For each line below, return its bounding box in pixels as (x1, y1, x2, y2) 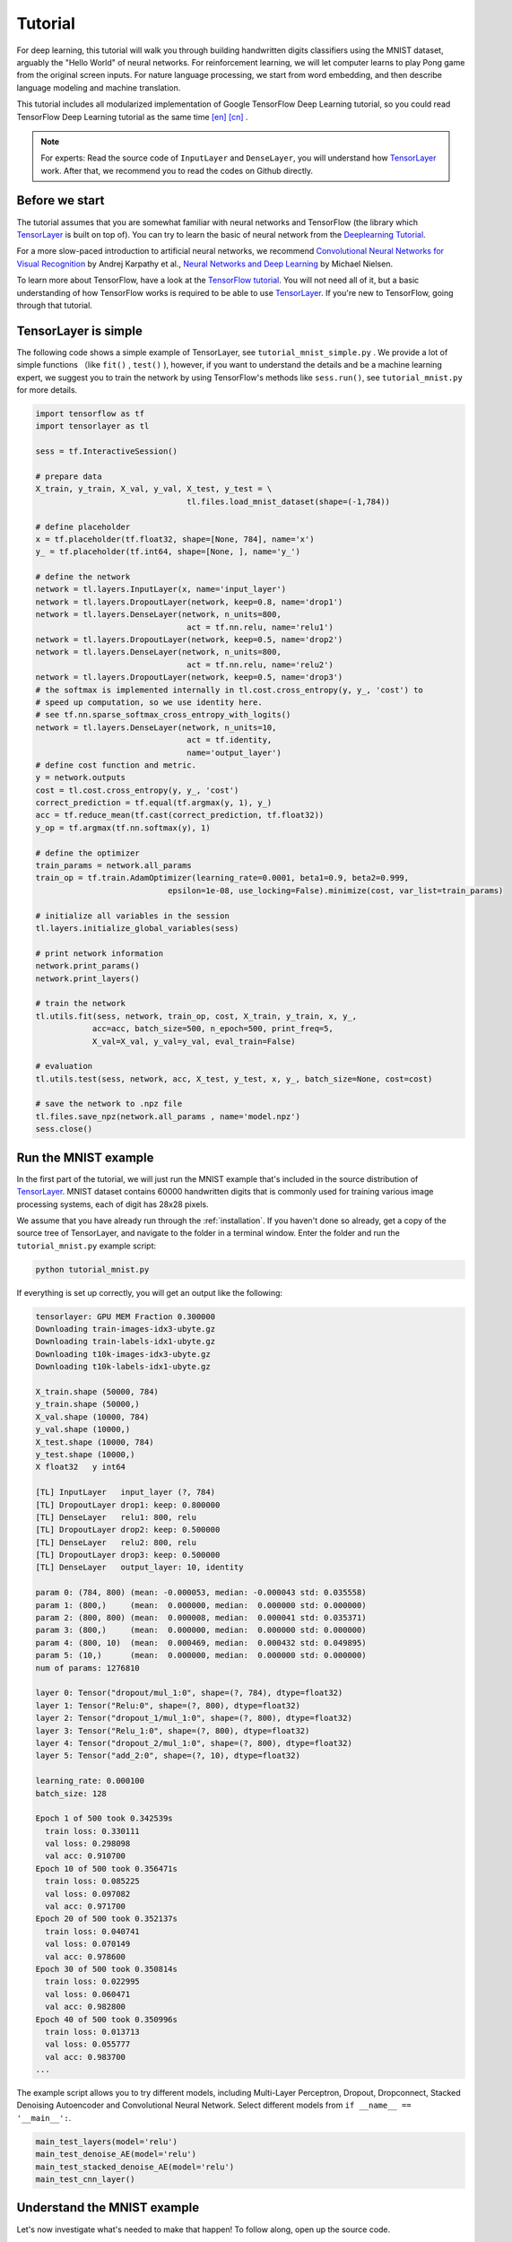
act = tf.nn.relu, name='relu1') (187, 621, 334, 632)
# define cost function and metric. (35, 760, 197, 770)
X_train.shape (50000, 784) (35, 1386, 159, 1396)
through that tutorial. (16, 300, 93, 310)
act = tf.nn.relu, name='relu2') (187, 659, 334, 670)
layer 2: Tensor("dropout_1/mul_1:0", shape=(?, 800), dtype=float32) (35, 1713, 353, 1724)
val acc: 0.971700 (45, 1901, 126, 1912)
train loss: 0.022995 (45, 1977, 141, 1986)
